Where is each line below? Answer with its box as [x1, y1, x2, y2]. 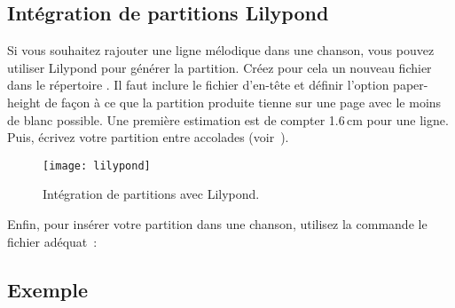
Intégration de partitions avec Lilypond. [43, 185, 260, 203]
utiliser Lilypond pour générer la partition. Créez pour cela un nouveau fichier [7, 58, 432, 76]
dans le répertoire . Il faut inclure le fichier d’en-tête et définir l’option [7, 75, 389, 94]
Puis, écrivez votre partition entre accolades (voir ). [7, 128, 289, 146]
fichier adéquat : [7, 232, 98, 250]
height [7, 92, 41, 111]
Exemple [7, 275, 88, 303]
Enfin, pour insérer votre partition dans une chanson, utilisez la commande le [7, 215, 428, 233]
